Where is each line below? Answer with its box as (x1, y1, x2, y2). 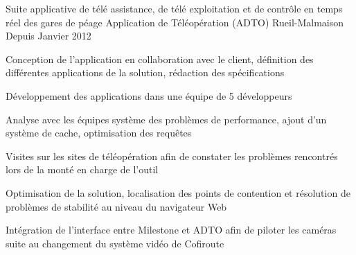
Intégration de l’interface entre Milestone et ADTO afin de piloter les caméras (6, 222, 337, 237)
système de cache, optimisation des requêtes (6, 125, 192, 140)
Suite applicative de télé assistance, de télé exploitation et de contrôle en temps (6, 1, 343, 15)
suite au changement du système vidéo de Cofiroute (6, 236, 224, 250)
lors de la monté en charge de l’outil (6, 162, 159, 177)
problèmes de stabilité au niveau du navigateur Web (6, 199, 227, 213)
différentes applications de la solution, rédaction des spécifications (6, 65, 285, 80)
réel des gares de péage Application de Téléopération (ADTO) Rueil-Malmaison (6, 15, 344, 29)
